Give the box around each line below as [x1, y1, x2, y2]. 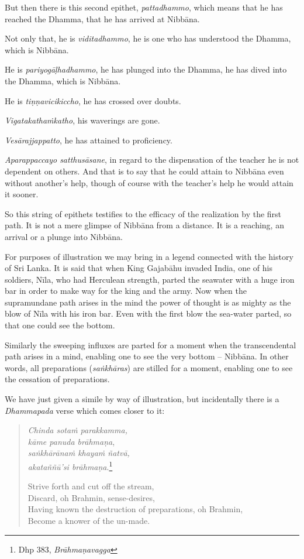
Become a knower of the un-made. [27, 515, 150, 527]
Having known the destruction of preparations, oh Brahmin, [27, 503, 243, 515]
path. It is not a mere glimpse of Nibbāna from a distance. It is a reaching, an [5, 219, 284, 231]
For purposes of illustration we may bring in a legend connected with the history [5, 250, 293, 262]
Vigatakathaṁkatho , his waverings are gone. [5, 114, 160, 126]
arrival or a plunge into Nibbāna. [5, 230, 123, 242]
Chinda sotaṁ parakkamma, [27, 424, 127, 436]
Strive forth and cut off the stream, [27, 480, 154, 492]
